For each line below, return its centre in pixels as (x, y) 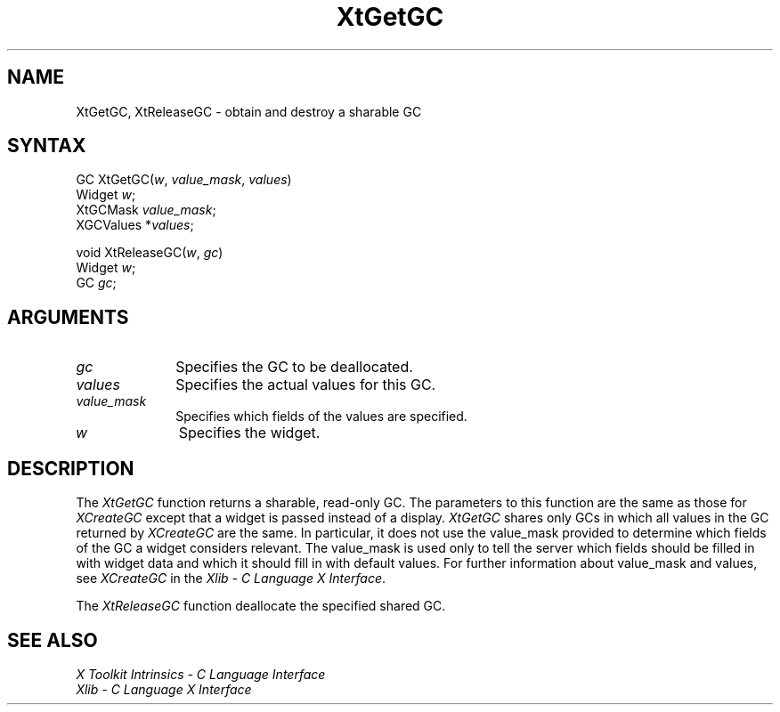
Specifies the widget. (249, 433)
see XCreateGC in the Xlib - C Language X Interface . (231, 578)
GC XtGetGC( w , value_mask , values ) (184, 180)
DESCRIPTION (71, 468)
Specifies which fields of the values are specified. (321, 417)
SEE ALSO (53, 640)
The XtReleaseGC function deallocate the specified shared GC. (261, 606)
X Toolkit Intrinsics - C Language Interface (201, 674)
